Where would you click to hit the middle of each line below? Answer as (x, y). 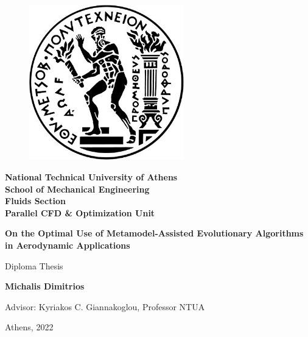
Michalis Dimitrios (45, 286)
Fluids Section (35, 201)
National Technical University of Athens (91, 176)
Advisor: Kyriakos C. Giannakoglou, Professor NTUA (105, 306)
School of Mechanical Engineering (77, 189)
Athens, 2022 (29, 327)
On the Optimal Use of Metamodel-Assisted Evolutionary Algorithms (154, 233)
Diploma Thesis (34, 265)
